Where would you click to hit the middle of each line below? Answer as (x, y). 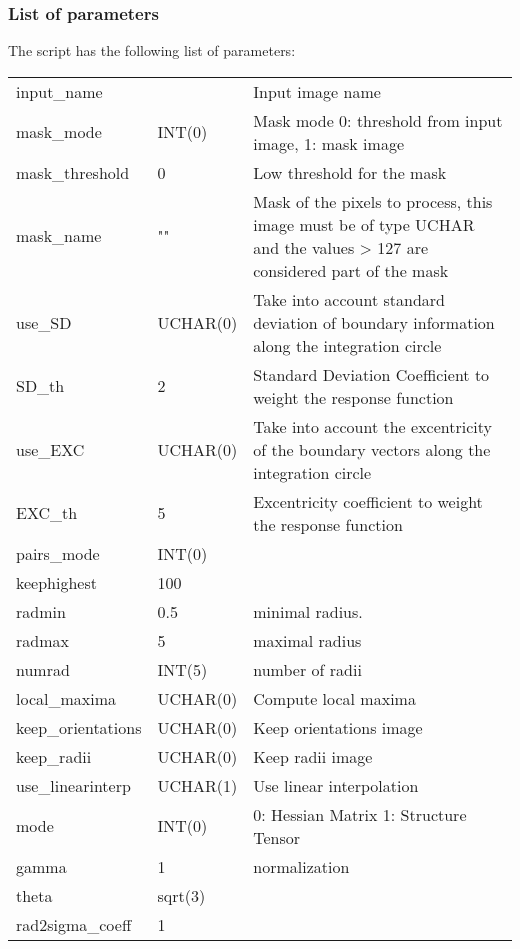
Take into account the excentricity (372, 426)
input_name (59, 91)
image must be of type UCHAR (364, 224)
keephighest (56, 582)
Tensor (277, 837)
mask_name (59, 236)
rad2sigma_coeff (74, 924)
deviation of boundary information (374, 322)
